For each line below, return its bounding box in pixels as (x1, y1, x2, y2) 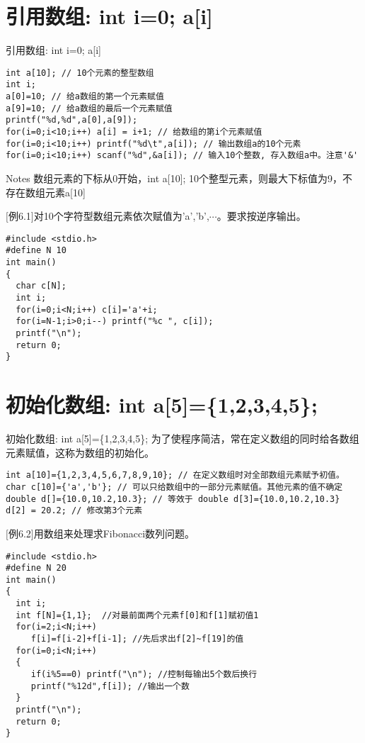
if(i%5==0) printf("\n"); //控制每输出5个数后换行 (30, 669, 257, 680)
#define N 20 (6, 563, 66, 574)
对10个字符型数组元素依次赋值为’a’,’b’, (33, 208, 209, 223)
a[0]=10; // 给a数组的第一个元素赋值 (6, 91, 164, 102)
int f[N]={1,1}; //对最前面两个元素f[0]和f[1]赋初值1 (16, 610, 259, 620)
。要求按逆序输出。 (216, 208, 306, 223)
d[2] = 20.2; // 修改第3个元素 (6, 505, 143, 516)
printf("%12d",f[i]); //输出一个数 (30, 681, 190, 691)
